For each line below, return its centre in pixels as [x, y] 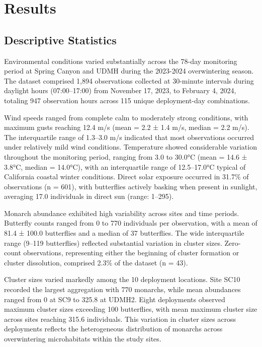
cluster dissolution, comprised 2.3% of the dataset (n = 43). [96, 262]
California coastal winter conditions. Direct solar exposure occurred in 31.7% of [126, 177]
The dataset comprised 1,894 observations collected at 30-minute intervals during [129, 80]
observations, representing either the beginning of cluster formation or [131, 253]
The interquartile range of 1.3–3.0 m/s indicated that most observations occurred [129, 137]
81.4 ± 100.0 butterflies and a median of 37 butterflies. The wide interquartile [124, 233]
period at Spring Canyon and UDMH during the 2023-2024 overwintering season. [129, 71]
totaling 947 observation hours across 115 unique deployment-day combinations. [127, 100]
